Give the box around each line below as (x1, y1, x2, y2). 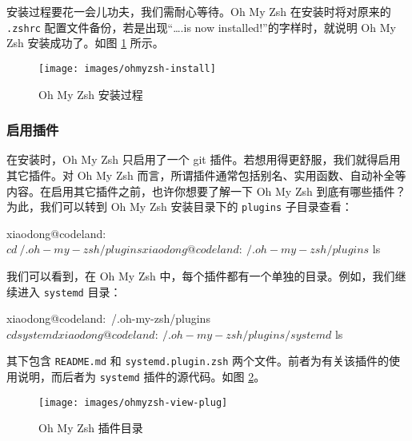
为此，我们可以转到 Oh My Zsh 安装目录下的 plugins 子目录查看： (6, 198, 353, 215)
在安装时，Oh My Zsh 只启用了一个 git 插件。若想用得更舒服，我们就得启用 (6, 151, 401, 168)
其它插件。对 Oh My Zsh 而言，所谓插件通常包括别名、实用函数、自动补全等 (6, 166, 406, 183)
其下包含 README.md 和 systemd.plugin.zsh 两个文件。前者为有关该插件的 (6, 352, 389, 369)
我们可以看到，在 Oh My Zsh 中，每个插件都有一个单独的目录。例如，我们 (6, 267, 395, 284)
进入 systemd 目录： (17, 283, 122, 300)
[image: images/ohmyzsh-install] (38, 62, 216, 74)
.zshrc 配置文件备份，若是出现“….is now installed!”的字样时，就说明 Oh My (6, 18, 396, 35)
